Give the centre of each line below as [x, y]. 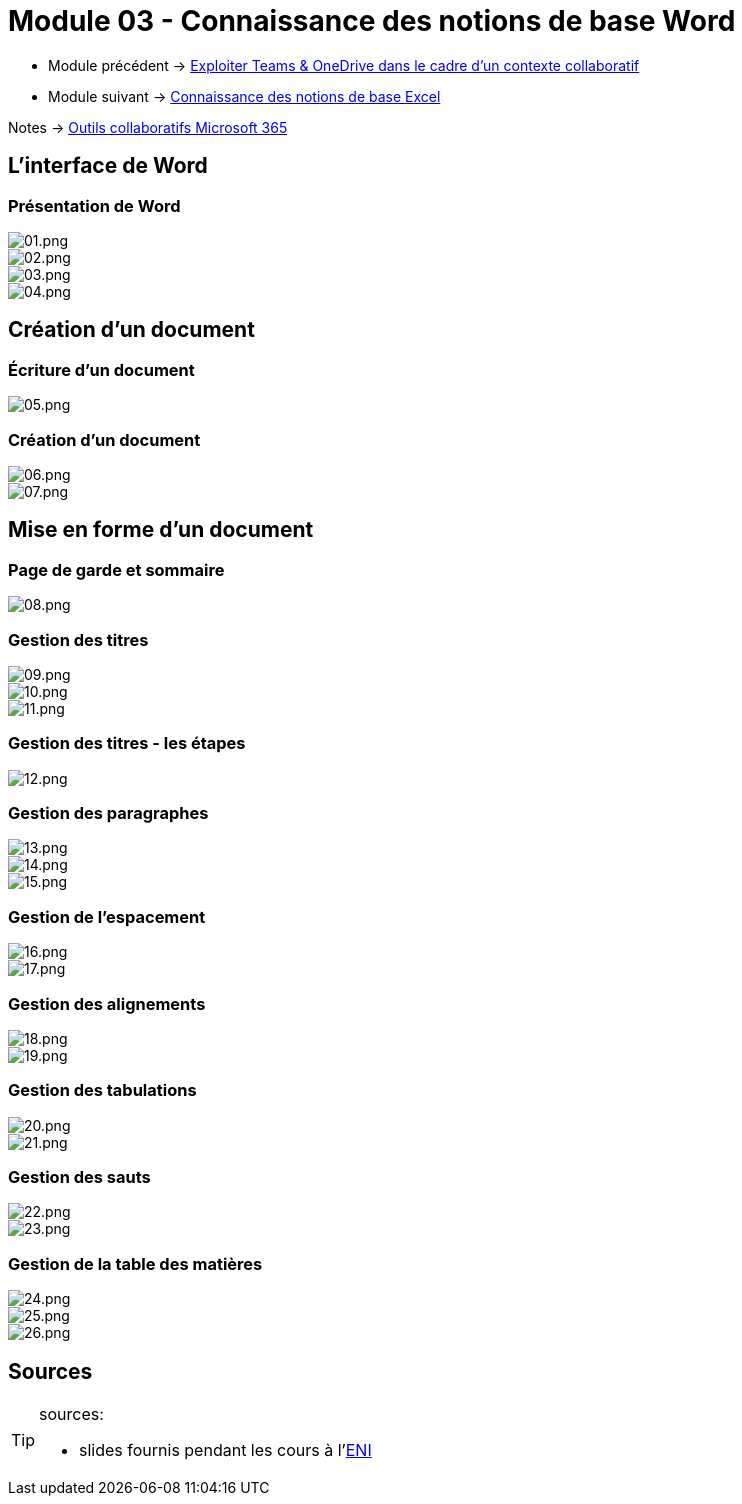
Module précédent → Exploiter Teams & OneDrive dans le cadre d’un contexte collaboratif [344, 65]
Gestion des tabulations [102, 1090]
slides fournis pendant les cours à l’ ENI [225, 1450]
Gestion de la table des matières [135, 1263]
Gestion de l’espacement [107, 916]
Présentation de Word [94, 205]
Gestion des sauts [79, 1177]
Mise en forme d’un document [161, 530]
